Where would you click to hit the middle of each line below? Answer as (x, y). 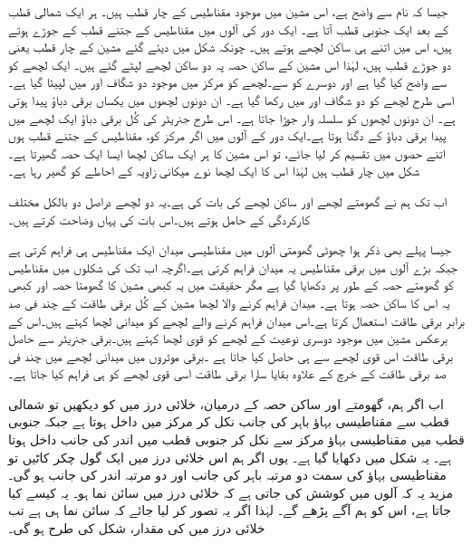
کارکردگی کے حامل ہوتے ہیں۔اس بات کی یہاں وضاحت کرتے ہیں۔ (159, 219)
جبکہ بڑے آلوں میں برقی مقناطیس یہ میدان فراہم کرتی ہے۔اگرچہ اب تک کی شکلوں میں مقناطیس (233, 267)
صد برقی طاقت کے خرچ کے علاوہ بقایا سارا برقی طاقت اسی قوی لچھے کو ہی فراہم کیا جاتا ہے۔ (227, 373)
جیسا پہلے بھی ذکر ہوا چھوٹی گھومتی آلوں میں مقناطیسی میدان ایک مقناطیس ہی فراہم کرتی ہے (230, 249)
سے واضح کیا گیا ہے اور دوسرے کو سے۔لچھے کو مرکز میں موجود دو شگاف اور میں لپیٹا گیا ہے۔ (227, 82)
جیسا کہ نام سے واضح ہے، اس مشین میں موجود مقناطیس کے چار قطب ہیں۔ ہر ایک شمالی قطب (228, 11)
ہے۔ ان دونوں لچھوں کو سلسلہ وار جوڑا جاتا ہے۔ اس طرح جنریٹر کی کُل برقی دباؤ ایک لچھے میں (232, 117)
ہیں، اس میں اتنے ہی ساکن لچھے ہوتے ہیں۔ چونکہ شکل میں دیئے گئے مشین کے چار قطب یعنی (230, 47)
